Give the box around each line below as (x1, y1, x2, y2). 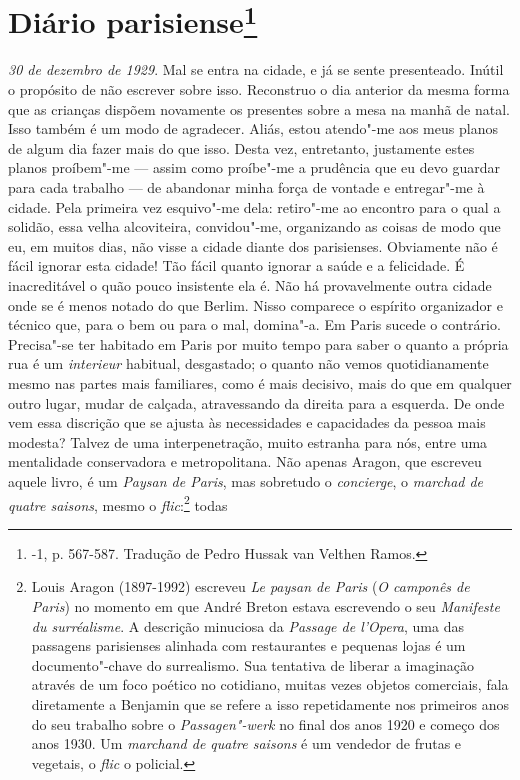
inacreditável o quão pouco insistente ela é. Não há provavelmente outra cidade (8, 274, 492, 295)
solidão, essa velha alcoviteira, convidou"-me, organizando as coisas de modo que (8, 216, 501, 237)
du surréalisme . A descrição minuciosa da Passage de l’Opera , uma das (31, 615, 464, 636)
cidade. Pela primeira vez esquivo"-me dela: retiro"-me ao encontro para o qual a (8, 196, 501, 217)
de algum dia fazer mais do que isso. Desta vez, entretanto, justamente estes (8, 137, 475, 158)
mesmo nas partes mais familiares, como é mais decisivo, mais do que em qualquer (8, 372, 512, 393)
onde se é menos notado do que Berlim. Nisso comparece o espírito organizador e (8, 294, 503, 315)
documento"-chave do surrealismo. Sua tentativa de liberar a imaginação (31, 654, 475, 675)
